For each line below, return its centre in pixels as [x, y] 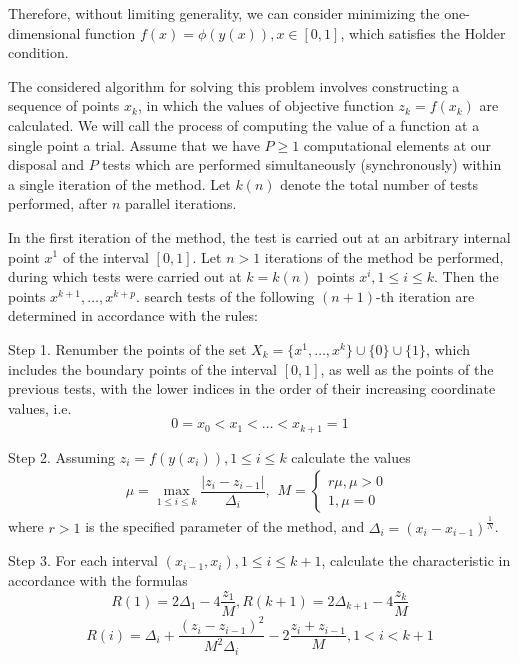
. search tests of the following [225, 295]
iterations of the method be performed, [384, 256]
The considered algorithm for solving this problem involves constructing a [234, 85]
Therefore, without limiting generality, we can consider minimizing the [224, 13]
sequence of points [64, 105]
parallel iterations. [181, 203]
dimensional [44, 32]
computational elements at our [397, 144]
